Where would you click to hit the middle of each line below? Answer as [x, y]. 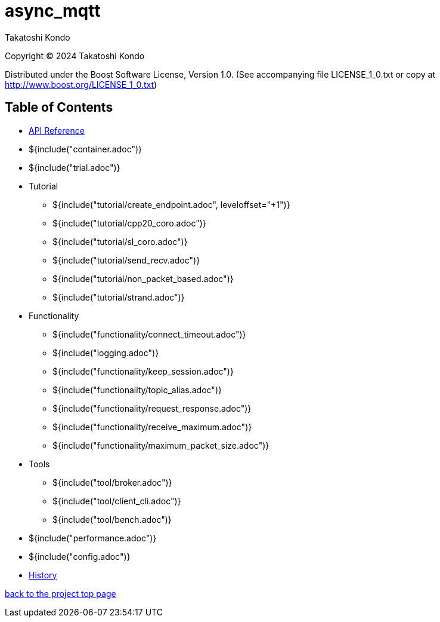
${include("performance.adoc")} [93, 538]
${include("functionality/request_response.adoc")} [152, 408]
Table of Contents [59, 108]
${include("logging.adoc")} [106, 353]
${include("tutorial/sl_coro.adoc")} [120, 241]
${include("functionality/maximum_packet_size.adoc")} [161, 445]
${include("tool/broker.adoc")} [112, 482]
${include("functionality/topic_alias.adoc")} [137, 390]
